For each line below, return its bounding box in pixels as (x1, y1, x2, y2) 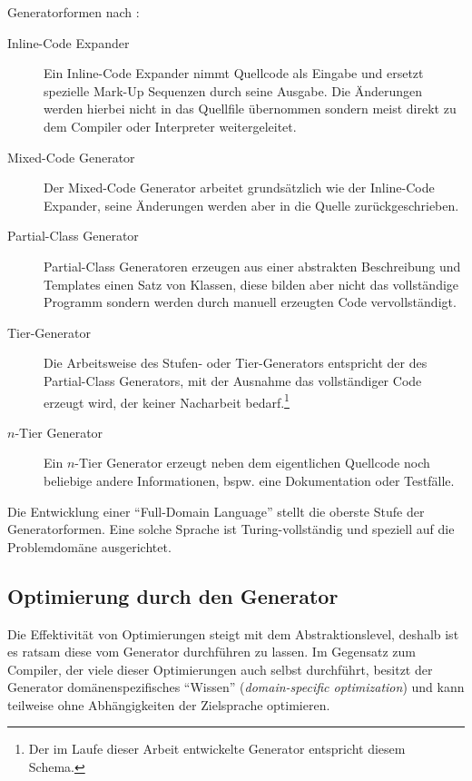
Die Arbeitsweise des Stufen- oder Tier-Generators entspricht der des (44, 353, 428, 372)
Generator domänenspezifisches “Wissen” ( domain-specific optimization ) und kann (7, 677, 465, 697)
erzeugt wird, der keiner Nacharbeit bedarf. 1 (44, 390, 290, 411)
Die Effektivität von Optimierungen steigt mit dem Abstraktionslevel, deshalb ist (7, 624, 459, 643)
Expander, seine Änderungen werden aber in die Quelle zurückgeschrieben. (44, 195, 459, 214)
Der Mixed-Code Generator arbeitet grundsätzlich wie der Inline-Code (44, 178, 435, 197)
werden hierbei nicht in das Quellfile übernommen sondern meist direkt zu (44, 99, 457, 118)
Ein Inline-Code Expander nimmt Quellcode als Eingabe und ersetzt (44, 64, 424, 83)
